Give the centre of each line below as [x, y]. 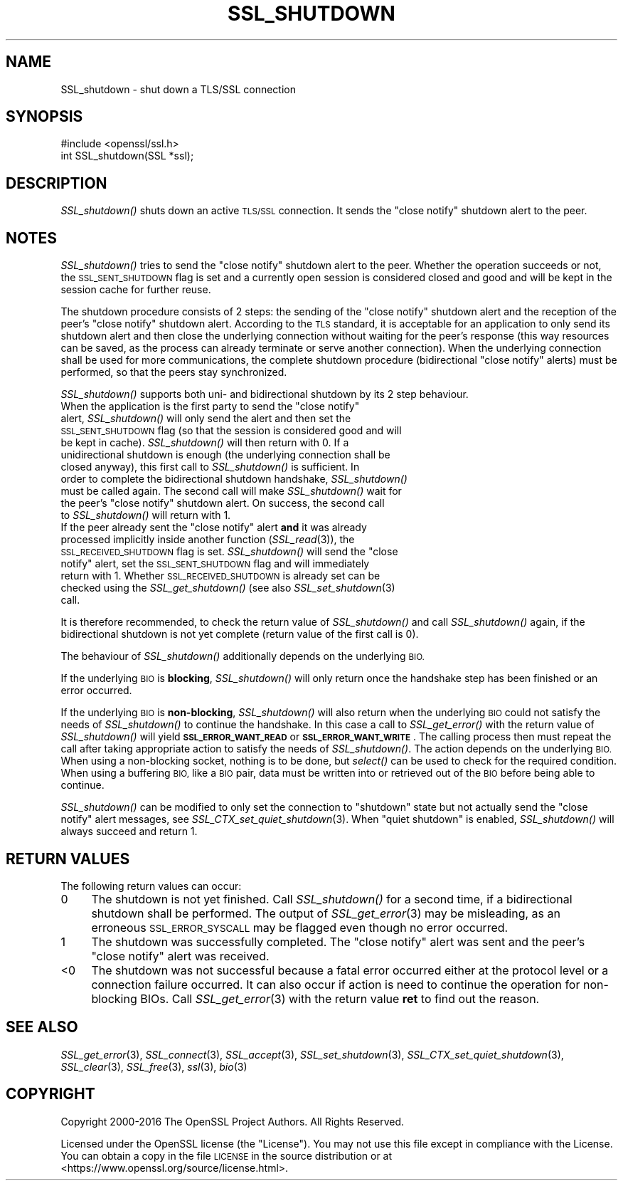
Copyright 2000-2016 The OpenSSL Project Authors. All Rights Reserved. [233, 1121]
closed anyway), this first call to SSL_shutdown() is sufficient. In [210, 467]
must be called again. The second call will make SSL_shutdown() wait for [231, 491]
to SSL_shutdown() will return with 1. [146, 515]
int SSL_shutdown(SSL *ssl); [127, 156]
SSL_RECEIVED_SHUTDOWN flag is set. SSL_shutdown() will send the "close [229, 552]
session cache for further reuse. [136, 290]
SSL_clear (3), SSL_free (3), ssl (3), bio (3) [154, 1066]
